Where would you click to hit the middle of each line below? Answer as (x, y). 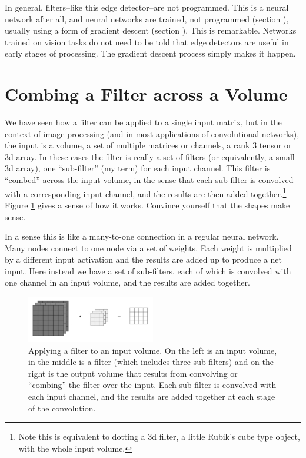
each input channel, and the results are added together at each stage (152, 396)
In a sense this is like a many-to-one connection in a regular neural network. (142, 236)
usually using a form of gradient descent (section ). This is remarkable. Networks (151, 30)
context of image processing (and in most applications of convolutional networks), (152, 133)
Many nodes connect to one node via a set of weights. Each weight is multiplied (148, 248)
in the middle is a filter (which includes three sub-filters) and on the (151, 362)
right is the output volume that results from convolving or (133, 373)
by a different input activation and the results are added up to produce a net (143, 259)
